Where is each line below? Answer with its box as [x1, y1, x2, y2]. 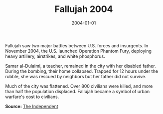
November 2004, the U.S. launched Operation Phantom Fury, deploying [5, 48, 152, 54]
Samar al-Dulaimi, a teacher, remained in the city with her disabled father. [5, 63, 156, 69]
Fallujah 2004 [54, 3, 113, 15]
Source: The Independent [5, 103, 58, 109]
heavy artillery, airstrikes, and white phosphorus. [5, 53, 106, 59]
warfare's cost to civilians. [5, 94, 59, 100]
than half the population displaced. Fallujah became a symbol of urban [5, 88, 150, 94]
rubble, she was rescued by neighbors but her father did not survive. [5, 73, 147, 79]
